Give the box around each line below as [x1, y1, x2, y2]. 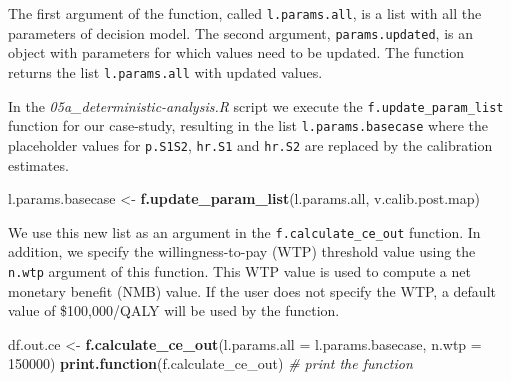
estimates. [8, 154, 69, 175]
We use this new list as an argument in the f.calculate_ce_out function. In [8, 221, 481, 242]
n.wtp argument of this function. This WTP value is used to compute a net [8, 260, 471, 281]
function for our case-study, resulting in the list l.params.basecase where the [8, 115, 488, 136]
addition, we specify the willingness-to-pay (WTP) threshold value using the [8, 241, 476, 262]
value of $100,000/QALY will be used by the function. [8, 300, 340, 321]
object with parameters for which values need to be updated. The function [8, 42, 465, 63]
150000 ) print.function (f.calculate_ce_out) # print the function [8, 353, 413, 374]
